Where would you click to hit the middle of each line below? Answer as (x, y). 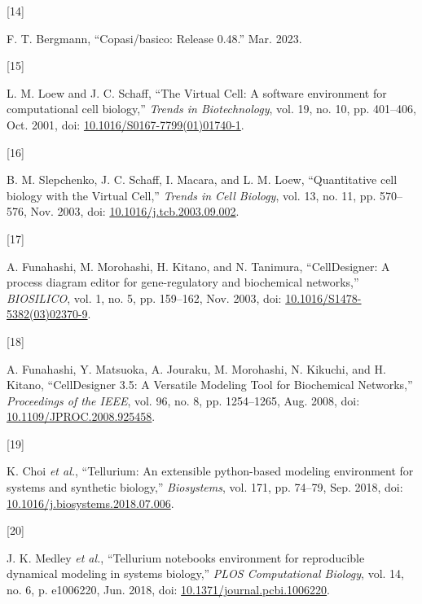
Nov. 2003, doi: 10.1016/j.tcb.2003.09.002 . (135, 211)
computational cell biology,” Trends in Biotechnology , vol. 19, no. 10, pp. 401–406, (211, 109)
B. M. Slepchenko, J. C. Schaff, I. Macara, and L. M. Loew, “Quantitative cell (202, 179)
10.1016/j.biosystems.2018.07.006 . (90, 503)
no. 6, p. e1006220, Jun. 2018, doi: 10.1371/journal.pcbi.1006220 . (168, 590)
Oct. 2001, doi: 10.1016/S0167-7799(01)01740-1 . (125, 124)
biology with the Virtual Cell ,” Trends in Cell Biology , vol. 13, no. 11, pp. (191, 195)
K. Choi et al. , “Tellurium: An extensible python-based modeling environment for (210, 471)
